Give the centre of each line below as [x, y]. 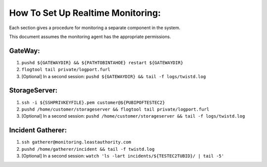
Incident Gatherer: [38, 130]
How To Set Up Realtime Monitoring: [85, 13]
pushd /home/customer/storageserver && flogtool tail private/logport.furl [115, 109]
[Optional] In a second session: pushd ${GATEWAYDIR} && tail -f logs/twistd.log [114, 76]
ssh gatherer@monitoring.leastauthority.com [76, 142]
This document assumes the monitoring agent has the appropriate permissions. [90, 37]
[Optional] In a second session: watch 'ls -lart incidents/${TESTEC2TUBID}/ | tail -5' [123, 156]
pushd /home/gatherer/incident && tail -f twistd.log [88, 149]
